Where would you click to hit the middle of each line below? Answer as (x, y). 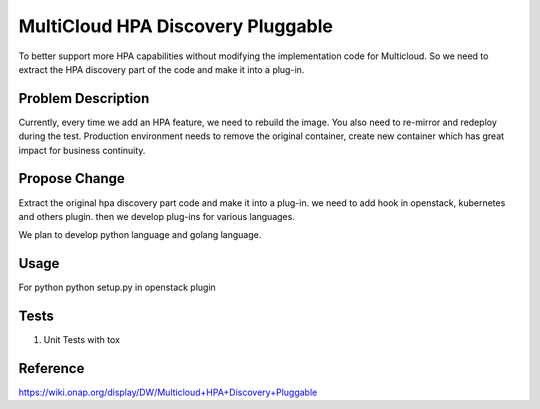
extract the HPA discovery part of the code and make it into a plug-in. (161, 69)
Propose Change (71, 178)
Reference (51, 368)
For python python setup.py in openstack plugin (117, 287)
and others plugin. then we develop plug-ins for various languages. (156, 216)
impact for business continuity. (82, 150)
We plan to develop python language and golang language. (140, 235)
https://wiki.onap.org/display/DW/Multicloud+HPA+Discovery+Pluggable (168, 392)
